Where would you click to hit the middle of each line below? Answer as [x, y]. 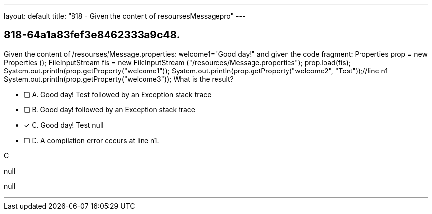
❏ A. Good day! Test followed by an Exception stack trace [118, 94]
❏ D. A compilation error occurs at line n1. [91, 140]
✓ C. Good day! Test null [64, 125]
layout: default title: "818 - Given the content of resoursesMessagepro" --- [125, 16]
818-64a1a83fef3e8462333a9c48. [92, 35]
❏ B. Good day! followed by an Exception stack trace [110, 109]
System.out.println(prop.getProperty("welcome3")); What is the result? [119, 79]
